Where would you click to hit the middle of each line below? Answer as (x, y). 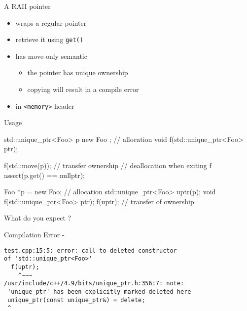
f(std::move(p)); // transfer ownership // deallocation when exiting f (108, 165)
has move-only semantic (51, 56)
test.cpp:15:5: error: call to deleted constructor (90, 250)
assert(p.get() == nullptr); (44, 175)
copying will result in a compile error (83, 89)
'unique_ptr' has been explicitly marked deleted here (99, 291)
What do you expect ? (38, 218)
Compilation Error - (34, 235)
